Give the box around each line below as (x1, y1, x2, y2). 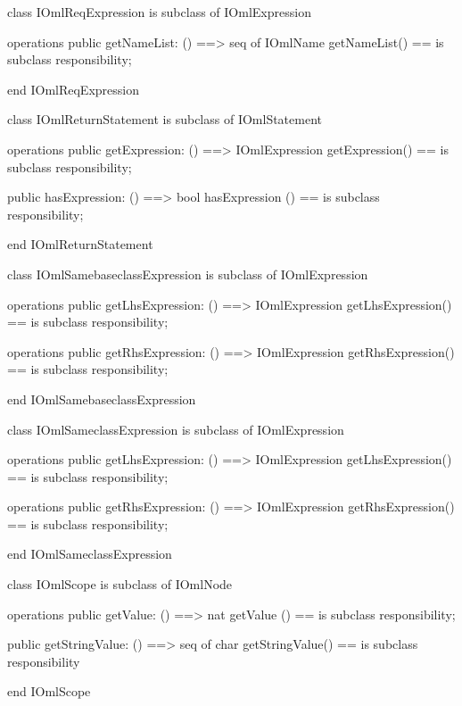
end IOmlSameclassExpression (7, 544, 172, 563)
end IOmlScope (7, 682, 91, 701)
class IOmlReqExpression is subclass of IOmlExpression (7, 3, 311, 21)
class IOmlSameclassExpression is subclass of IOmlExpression (7, 419, 344, 438)
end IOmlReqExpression (7, 79, 139, 98)
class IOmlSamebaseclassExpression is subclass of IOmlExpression (7, 264, 368, 283)
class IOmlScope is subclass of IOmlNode (7, 575, 233, 594)
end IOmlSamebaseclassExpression (7, 389, 196, 408)
